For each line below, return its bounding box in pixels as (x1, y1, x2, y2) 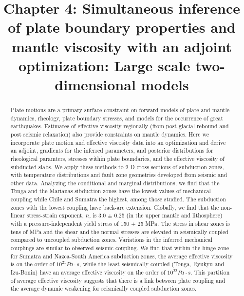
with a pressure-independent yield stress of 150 (10, 219, 130, 228)
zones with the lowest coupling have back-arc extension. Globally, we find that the (10, 203, 219, 211)
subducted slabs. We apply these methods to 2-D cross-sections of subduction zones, (10, 162, 225, 171)
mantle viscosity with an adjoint (12, 36, 232, 56)
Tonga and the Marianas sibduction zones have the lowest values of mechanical (10, 187, 211, 195)
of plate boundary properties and (8, 17, 236, 37)
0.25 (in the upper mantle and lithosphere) (114, 211, 223, 219)
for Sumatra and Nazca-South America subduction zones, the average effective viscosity (10, 252, 233, 260)
